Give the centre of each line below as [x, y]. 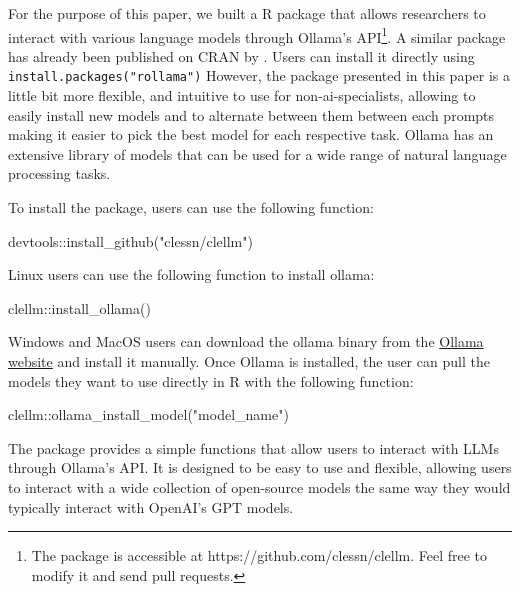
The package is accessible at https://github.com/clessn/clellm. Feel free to [259, 555]
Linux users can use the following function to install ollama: [191, 274]
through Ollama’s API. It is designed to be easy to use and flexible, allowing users [260, 467]
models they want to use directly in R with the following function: [211, 380]
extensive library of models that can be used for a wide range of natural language [257, 153]
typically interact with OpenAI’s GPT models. [151, 506]
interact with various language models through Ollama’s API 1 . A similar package [257, 35]
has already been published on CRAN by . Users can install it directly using [241, 55]
